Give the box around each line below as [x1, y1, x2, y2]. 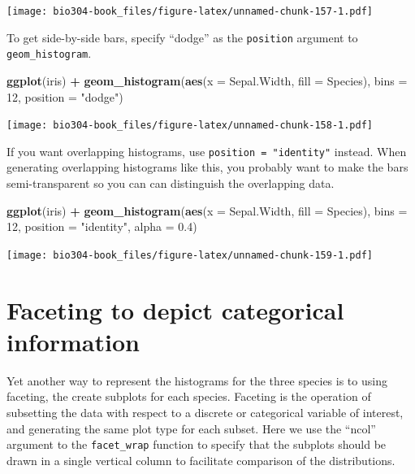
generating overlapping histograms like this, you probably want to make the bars [6, 159, 409, 176]
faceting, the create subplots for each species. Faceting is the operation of [6, 388, 371, 405]
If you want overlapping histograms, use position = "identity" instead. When [6, 142, 407, 159]
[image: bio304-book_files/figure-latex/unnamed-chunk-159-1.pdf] [6, 249, 374, 261]
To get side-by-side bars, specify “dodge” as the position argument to [6, 28, 358, 46]
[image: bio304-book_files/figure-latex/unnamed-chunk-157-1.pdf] [6, 6, 374, 17]
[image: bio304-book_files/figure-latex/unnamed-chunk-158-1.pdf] [6, 120, 374, 132]
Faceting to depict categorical [6, 293, 344, 326]
